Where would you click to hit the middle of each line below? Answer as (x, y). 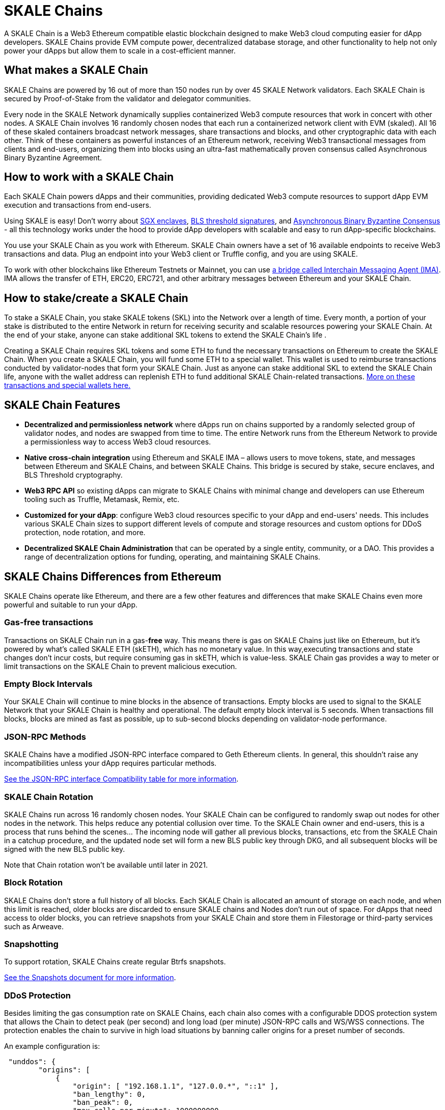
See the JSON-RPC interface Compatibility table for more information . (121, 779)
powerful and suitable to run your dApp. (71, 604)
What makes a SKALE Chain (76, 70)
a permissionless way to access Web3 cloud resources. (118, 442)
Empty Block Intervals (48, 684)
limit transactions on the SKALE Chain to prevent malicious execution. (121, 666)
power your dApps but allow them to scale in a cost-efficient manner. (120, 50)
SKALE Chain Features (62, 405)
